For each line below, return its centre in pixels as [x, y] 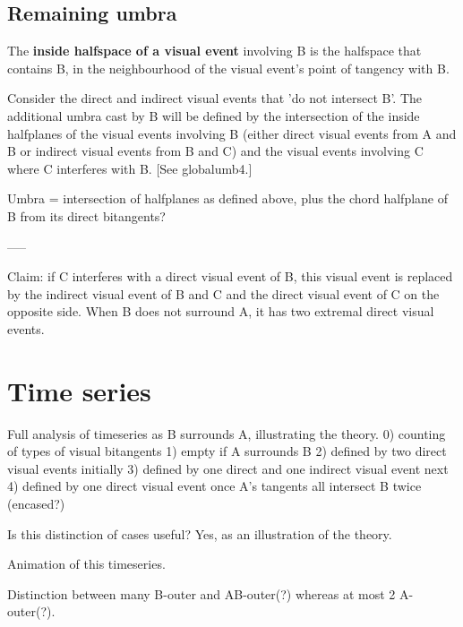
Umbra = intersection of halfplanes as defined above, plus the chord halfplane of [228, 198]
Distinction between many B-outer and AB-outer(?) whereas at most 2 [201, 593]
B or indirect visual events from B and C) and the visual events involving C [215, 151]
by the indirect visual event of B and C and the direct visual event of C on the [223, 293]
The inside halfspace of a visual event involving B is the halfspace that [214, 51]
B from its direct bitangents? [86, 215]
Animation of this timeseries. [86, 564]
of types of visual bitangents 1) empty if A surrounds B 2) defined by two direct [227, 451]
